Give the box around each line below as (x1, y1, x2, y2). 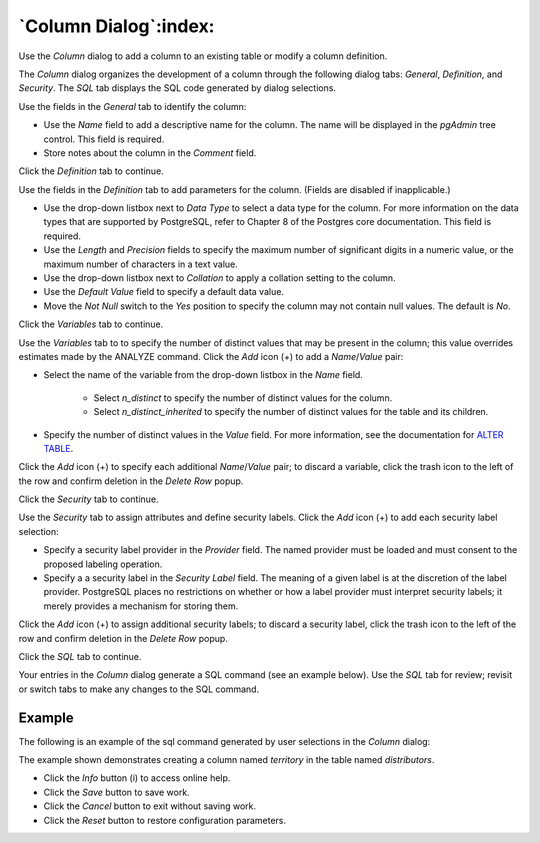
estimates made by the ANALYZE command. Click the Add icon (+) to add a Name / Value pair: (18, 350, 404, 362)
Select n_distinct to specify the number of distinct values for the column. (93, 391, 393, 404)
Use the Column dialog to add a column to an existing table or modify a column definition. (18, 50, 388, 62)
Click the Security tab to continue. (18, 493, 159, 505)
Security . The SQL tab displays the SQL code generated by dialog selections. (18, 82, 337, 94)
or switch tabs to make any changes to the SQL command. (18, 683, 260, 695)
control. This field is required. (43, 133, 165, 145)
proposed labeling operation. (43, 558, 163, 570)
